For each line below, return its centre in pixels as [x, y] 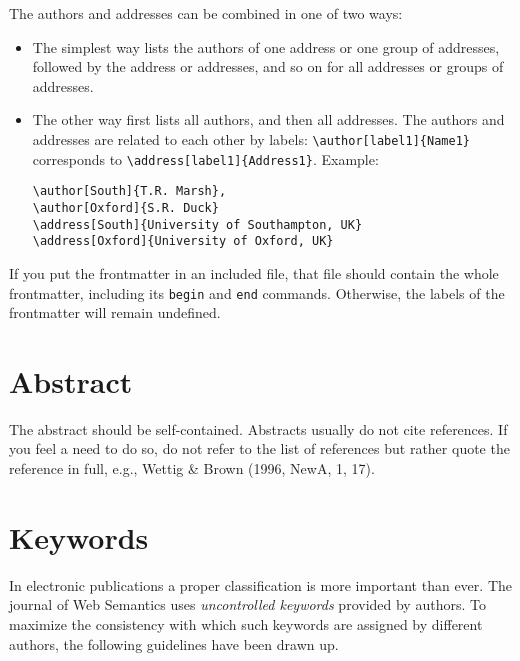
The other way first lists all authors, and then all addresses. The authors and [268, 119]
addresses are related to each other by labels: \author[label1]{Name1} [251, 138]
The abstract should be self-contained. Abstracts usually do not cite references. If [258, 428]
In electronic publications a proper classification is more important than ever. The [260, 584]
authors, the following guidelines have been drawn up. [174, 643]
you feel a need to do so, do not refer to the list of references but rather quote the [259, 448]
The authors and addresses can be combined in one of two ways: [206, 13]
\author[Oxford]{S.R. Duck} [125, 207]
